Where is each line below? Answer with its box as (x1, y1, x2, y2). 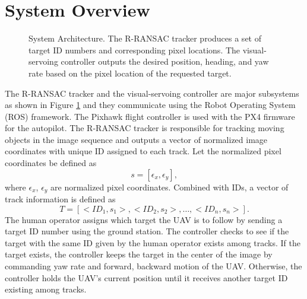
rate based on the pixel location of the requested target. (29, 66, 232, 79)
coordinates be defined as (5, 157, 97, 169)
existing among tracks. (5, 283, 87, 295)
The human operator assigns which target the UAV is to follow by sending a (5, 213, 283, 225)
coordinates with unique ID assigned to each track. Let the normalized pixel (5, 145, 281, 157)
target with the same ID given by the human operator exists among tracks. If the (5, 236, 301, 249)
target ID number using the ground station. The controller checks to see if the (5, 225, 289, 237)
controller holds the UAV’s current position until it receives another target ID (5, 271, 288, 284)
